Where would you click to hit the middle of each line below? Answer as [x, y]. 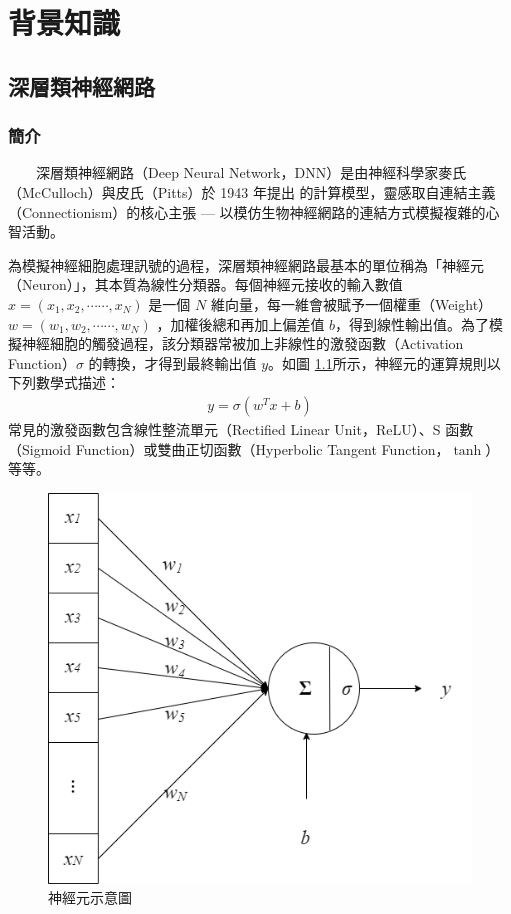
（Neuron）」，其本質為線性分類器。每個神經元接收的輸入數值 [205, 284]
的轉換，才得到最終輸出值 [172, 362]
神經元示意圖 [90, 897]
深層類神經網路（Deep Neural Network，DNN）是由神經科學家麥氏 [251, 172]
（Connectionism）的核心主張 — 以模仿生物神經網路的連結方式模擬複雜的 [247, 211]
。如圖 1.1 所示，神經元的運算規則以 [384, 362]
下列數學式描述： [64, 382]
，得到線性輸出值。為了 [412, 323]
